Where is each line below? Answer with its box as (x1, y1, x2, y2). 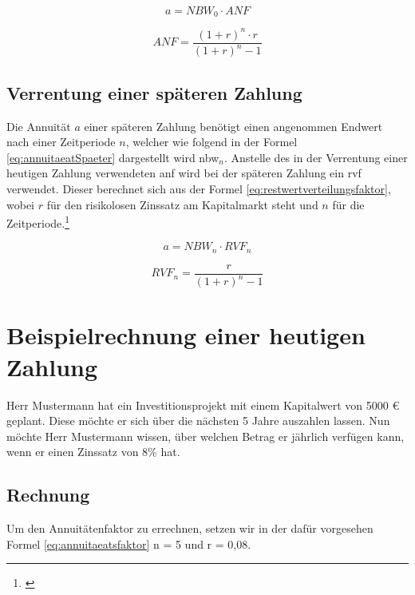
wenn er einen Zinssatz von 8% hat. (6, 443, 180, 460)
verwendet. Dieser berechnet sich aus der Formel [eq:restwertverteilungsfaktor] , (6, 180, 391, 196)
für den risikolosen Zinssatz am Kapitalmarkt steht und (46, 196, 318, 212)
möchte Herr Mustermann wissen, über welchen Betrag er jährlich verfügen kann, (6, 427, 405, 444)
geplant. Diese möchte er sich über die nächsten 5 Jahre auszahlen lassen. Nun (6, 412, 390, 429)
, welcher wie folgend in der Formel (125, 133, 298, 150)
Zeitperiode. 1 (6, 212, 70, 231)
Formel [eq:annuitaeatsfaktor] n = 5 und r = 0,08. (6, 535, 251, 552)
